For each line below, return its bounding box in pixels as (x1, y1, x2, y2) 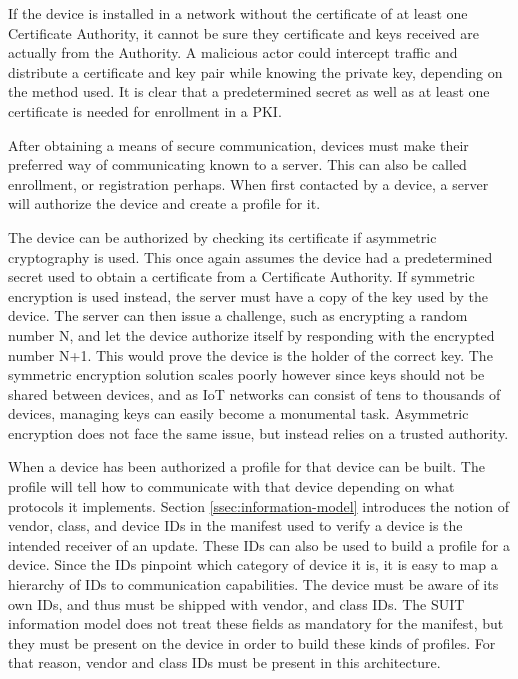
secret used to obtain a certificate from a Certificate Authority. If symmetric (8, 266, 475, 287)
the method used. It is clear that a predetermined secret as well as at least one (8, 81, 490, 102)
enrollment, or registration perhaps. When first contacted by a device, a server (8, 173, 489, 194)
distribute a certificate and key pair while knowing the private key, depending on (8, 61, 503, 82)
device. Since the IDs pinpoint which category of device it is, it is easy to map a (8, 554, 498, 575)
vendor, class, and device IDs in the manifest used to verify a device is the (8, 515, 463, 536)
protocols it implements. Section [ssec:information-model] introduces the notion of (8, 495, 510, 516)
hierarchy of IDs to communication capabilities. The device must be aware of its (8, 574, 499, 595)
